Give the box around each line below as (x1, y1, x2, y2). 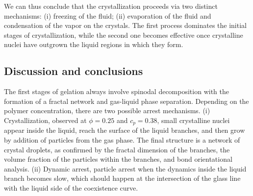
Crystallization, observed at (4, 115, 87, 125)
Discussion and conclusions (4, 63, 143, 78)
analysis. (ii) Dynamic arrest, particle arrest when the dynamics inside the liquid (4, 163, 247, 173)
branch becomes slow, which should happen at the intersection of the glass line (4, 173, 241, 183)
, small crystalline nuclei (157, 115, 230, 125)
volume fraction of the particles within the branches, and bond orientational (4, 154, 232, 164)
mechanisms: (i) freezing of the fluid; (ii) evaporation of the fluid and (4, 10, 211, 21)
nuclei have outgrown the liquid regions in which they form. (4, 39, 183, 49)
